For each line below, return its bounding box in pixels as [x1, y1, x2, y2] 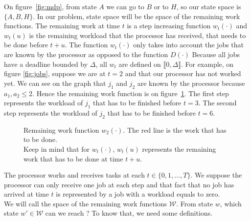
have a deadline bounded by [4, 59, 88, 69]
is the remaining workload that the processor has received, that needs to [29, 30, 246, 40]
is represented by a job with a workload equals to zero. [56, 189, 220, 199]
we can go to [106, 1, 144, 11]
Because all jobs [192, 49, 240, 59]
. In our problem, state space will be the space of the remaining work [33, 11, 240, 21]
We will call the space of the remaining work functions [4, 198, 167, 208]
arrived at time [4, 189, 49, 199]
